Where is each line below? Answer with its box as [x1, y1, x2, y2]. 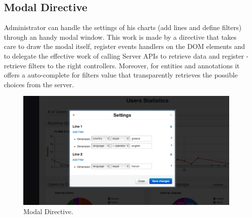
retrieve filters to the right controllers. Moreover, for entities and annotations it [4, 60, 240, 70]
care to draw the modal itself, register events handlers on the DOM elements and [4, 41, 245, 51]
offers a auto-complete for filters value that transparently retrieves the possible [4, 70, 238, 80]
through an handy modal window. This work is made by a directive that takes [4, 31, 237, 42]
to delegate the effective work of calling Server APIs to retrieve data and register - [4, 50, 249, 61]
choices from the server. [4, 79, 74, 89]
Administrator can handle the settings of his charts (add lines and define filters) [4, 22, 242, 32]
